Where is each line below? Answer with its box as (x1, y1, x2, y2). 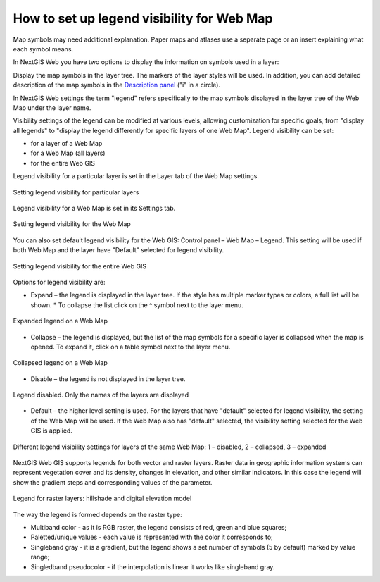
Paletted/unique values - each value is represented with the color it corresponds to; (30, 533, 274, 542)
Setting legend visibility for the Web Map (13, 220, 132, 228)
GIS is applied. (30, 426, 73, 435)
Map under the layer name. (13, 103, 91, 112)
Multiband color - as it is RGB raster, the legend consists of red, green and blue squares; (30, 524, 287, 531)
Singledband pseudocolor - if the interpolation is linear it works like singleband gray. (30, 562, 275, 571)
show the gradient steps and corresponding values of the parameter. (13, 478, 213, 486)
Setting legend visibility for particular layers (13, 187, 139, 197)
